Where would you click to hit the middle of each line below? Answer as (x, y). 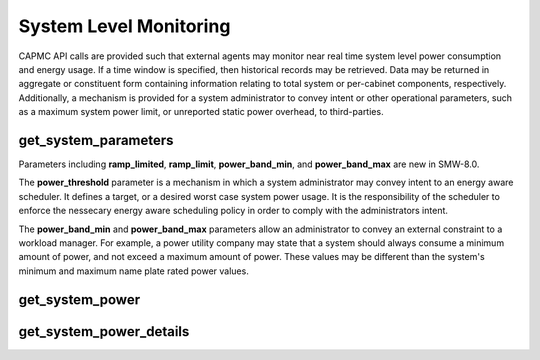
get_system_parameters (96, 140)
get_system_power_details (104, 331)
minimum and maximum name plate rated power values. (133, 271)
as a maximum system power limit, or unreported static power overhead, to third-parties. (201, 112)
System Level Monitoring (124, 26)
